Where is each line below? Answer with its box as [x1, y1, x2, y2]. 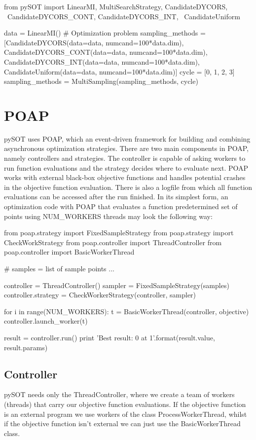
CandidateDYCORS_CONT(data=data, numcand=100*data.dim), [4, 47, 208, 57]
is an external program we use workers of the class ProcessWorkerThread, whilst [4, 408, 247, 419]
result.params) [4, 342, 48, 352]
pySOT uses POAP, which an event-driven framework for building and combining [4, 133, 251, 144]
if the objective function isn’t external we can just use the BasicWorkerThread [4, 418, 241, 429]
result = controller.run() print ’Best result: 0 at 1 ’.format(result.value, [4, 332, 215, 342]
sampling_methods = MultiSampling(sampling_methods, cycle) [4, 76, 198, 86]
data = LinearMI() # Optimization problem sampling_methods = [4, 28, 206, 38]
